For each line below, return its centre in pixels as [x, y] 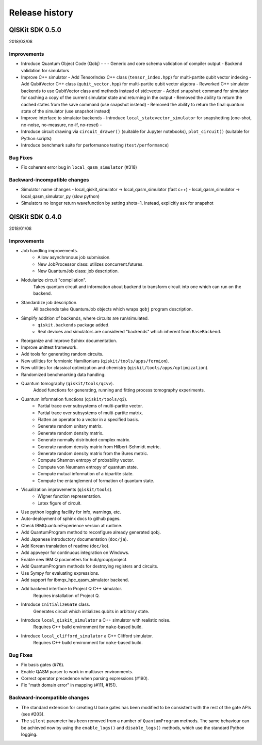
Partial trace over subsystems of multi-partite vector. [90, 406]
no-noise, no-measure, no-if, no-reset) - [61, 125]
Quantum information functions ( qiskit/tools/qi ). [74, 399]
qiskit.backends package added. [74, 324]
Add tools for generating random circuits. [62, 354]
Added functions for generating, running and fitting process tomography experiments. [119, 390]
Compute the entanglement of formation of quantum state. [96, 481]
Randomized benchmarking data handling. [64, 374]
